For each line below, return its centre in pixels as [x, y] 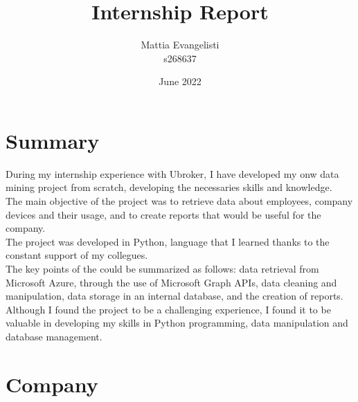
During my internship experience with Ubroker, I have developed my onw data [172, 173]
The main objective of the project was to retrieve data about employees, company [179, 201]
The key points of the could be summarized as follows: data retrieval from [162, 268]
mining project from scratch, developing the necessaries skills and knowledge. [169, 187]
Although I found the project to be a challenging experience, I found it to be [168, 309]
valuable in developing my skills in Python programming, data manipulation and [177, 323]
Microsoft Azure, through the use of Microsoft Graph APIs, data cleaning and [171, 282]
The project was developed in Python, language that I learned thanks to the [168, 241]
